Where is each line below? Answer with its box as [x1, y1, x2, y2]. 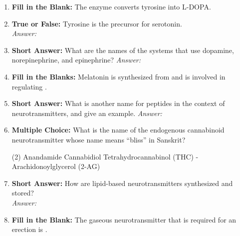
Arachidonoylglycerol [11, 161, 76, 171]
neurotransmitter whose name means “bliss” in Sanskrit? [11, 134, 186, 144]
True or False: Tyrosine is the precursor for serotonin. [11, 18, 182, 28]
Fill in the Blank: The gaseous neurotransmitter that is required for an [11, 214, 237, 224]
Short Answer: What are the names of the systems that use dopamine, [11, 44, 234, 55]
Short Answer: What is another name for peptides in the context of [11, 98, 225, 108]
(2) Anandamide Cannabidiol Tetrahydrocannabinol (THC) [11, 151, 194, 161]
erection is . [11, 224, 47, 234]
